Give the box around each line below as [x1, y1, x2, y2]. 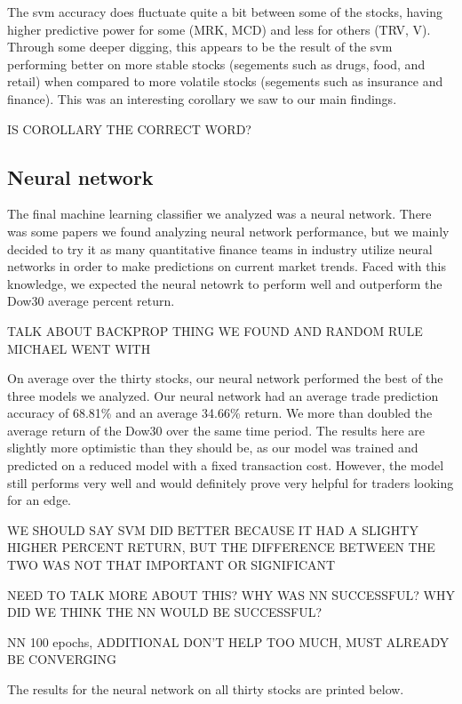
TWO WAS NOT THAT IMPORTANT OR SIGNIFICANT [7, 556, 336, 574]
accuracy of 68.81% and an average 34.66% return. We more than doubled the [7, 404, 433, 422]
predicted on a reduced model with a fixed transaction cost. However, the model [7, 456, 444, 475]
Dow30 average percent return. [7, 292, 175, 310]
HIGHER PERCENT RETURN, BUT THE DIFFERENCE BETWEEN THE [7, 538, 435, 556]
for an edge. [7, 491, 71, 509]
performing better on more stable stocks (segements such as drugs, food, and [7, 54, 426, 73]
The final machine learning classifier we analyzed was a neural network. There [7, 204, 432, 223]
